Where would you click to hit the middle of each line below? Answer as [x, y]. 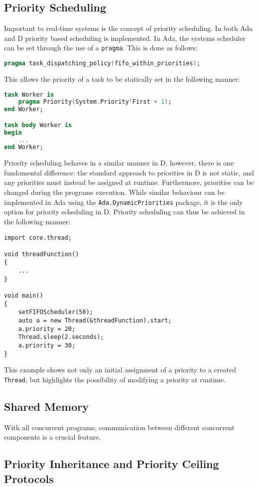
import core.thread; [38, 238]
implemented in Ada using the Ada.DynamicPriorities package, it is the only [124, 202]
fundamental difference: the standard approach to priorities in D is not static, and [129, 172]
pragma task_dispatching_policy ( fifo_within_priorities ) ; [102, 64]
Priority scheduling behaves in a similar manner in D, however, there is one [119, 163]
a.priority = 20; [47, 329]
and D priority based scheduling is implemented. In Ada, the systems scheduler [125, 38]
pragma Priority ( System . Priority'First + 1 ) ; [95, 102]
